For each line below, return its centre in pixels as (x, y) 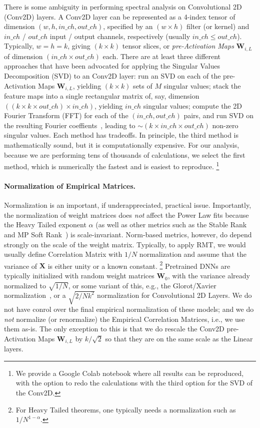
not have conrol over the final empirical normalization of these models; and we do (129, 309)
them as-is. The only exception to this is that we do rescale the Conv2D (114, 329)
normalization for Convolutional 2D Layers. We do (174, 295)
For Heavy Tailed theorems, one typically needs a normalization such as (126, 409)
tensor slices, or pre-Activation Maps (178, 46)
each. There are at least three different (162, 56)
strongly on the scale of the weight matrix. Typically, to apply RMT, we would (125, 244)
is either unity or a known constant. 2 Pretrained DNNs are (139, 265)
